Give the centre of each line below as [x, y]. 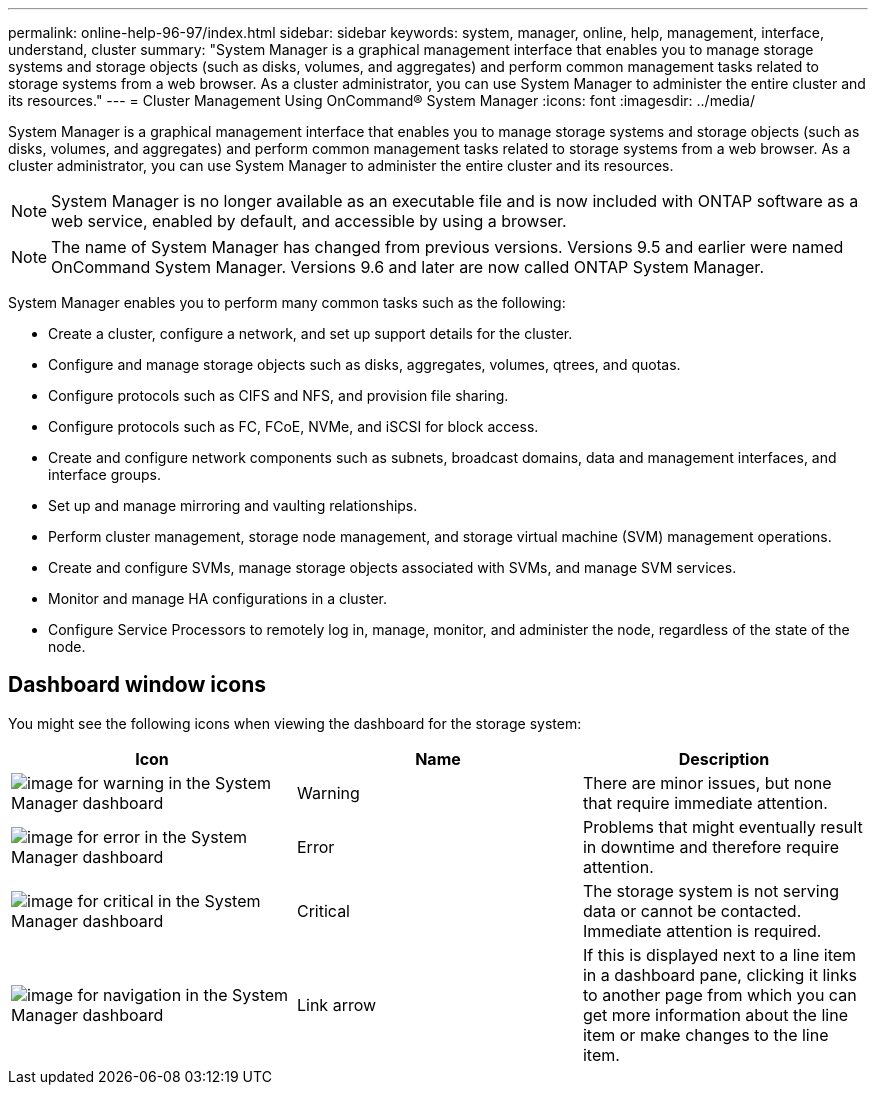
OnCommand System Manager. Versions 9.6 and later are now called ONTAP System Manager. [407, 267]
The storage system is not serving [710, 890]
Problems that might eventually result [722, 826]
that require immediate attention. [705, 802]
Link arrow [336, 1004]
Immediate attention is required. [702, 930]
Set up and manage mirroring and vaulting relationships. [233, 505]
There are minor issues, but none [707, 782]
